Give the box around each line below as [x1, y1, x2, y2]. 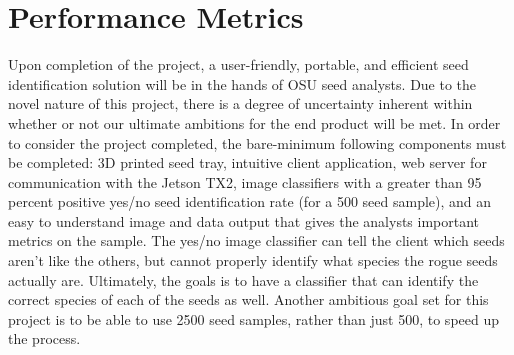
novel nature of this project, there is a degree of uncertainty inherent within [8, 93, 473, 114]
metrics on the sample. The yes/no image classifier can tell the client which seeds [8, 230, 505, 251]
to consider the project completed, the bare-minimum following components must [8, 132, 507, 153]
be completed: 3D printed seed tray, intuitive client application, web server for [8, 152, 487, 173]
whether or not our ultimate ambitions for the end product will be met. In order [8, 112, 501, 133]
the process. [8, 328, 81, 349]
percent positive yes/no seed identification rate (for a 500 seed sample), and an [8, 191, 492, 212]
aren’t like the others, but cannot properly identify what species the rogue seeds [8, 250, 498, 271]
